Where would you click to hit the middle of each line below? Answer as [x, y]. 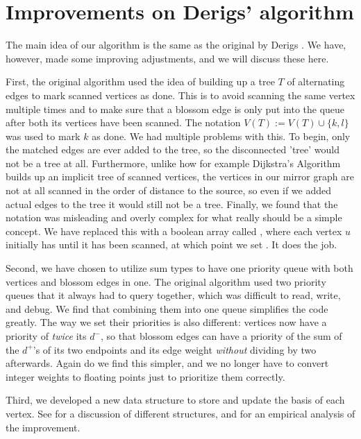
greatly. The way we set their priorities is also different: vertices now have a [166, 322]
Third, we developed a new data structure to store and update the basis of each [175, 400]
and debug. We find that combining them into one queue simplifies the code [167, 308]
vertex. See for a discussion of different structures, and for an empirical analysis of [180, 413]
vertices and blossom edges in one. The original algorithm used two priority [166, 281]
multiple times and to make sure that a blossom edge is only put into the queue [175, 109]
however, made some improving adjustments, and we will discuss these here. [167, 58]
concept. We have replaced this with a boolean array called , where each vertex [174, 231]
